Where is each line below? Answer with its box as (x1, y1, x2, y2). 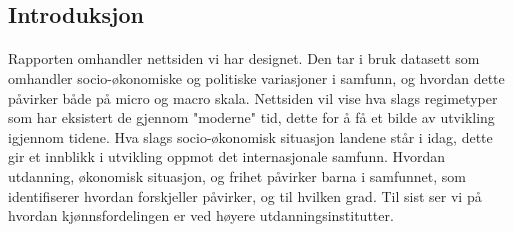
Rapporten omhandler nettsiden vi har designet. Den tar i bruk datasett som (8, 48, 480, 69)
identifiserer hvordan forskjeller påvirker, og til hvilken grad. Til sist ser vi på (8, 185, 482, 206)
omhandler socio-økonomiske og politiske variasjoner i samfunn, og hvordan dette (8, 67, 505, 88)
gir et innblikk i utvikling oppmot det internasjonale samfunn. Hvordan (8, 146, 446, 167)
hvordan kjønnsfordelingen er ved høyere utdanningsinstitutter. (8, 205, 394, 226)
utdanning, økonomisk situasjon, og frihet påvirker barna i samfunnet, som (8, 165, 466, 186)
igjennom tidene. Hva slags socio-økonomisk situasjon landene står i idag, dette (8, 126, 493, 147)
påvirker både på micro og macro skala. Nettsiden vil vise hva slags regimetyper (8, 87, 498, 108)
